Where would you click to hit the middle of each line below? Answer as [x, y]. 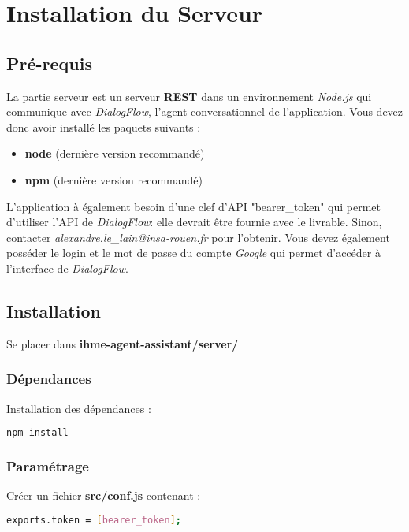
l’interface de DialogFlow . [67, 268]
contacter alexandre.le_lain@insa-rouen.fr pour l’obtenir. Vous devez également [198, 237]
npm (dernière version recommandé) [113, 179]
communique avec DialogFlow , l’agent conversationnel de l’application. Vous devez [205, 112]
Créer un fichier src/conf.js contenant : [104, 495]
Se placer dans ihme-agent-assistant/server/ [123, 343]
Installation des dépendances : [79, 408]
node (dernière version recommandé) [115, 153]
